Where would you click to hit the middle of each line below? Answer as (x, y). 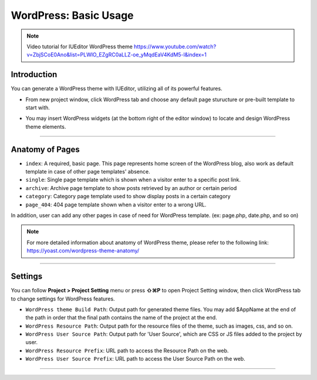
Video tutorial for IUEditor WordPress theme (80, 46)
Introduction (34, 74)
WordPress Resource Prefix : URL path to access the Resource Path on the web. (127, 351)
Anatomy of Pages (45, 149)
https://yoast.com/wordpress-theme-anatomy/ (83, 251)
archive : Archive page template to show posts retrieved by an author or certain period (131, 188)
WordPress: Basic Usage (72, 15)
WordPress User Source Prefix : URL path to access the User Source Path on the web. (136, 359)
